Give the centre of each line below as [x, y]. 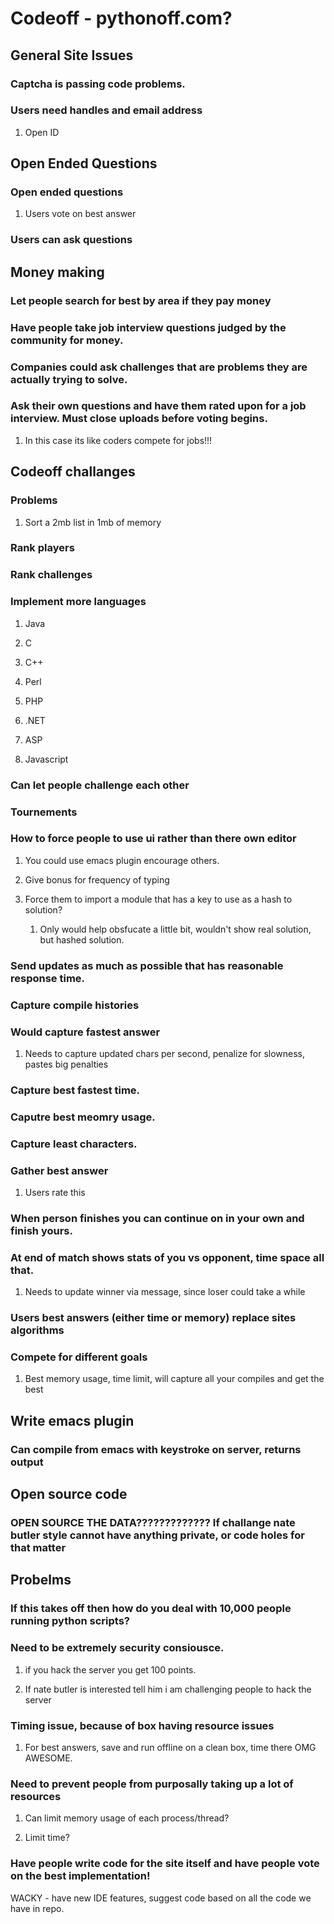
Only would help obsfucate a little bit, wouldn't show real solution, [175, 929]
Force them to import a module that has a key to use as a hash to [158, 899]
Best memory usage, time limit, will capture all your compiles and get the [174, 1379]
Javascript [46, 759]
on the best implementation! [80, 1876]
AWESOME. [48, 1758]
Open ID [42, 132]
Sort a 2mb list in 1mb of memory [93, 522]
